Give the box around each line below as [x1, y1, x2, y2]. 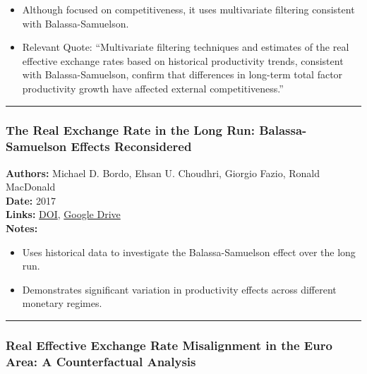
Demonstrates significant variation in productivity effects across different [22, 282, 337, 296]
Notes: [6, 221, 38, 236]
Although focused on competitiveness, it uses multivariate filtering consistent [22, 2, 355, 16]
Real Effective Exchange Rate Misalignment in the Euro [6, 336, 332, 354]
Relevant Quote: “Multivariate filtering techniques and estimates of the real [22, 40, 349, 54]
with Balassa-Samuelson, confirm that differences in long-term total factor [22, 67, 343, 82]
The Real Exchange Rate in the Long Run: [6, 121, 255, 139]
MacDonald [6, 179, 56, 194]
